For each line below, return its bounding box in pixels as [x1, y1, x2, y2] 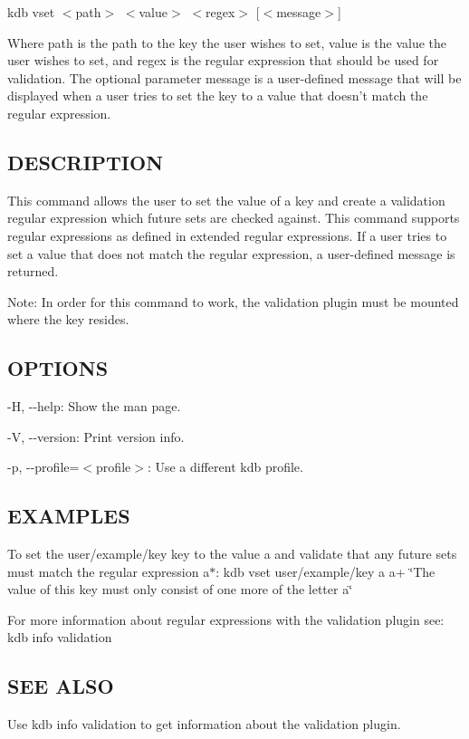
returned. [7, 262, 59, 281]
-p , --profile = [7, 457, 80, 476]
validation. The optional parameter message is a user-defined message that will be [7, 68, 462, 87]
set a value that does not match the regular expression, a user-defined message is [7, 244, 455, 263]
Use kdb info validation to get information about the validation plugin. [7, 715, 401, 734]
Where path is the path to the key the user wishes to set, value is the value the [7, 33, 447, 52]
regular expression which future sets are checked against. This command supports [7, 208, 460, 227]
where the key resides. [7, 310, 129, 329]
